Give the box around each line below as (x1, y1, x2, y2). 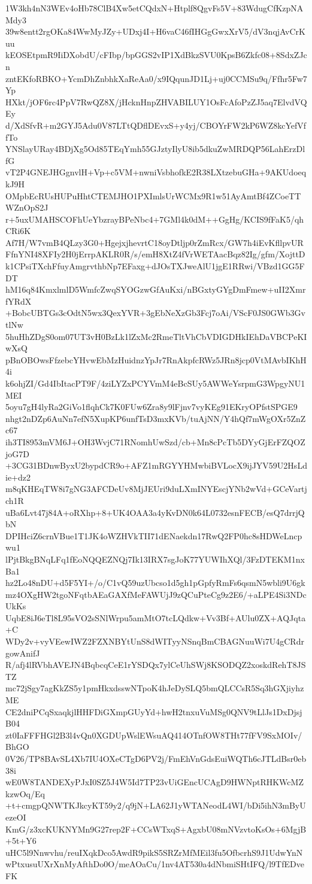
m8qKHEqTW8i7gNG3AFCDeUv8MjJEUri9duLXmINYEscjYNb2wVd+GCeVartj (5, 482, 307, 495)
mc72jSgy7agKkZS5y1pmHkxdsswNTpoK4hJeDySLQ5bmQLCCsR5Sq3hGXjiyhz (5, 682, 304, 694)
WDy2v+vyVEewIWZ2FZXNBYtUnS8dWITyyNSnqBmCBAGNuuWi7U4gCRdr (5, 635, 304, 648)
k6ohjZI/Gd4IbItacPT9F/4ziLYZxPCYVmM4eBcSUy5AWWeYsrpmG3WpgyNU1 (5, 377, 305, 389)
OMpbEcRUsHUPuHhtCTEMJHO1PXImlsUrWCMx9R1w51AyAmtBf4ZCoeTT (5, 189, 301, 202)
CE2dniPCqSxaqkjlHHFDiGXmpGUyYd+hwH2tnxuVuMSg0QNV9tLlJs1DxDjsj (5, 705, 302, 718)
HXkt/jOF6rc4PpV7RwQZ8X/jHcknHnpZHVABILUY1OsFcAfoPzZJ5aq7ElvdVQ (5, 95, 307, 108)
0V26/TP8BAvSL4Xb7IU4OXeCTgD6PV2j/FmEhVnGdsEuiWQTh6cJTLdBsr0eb (5, 752, 307, 764)
